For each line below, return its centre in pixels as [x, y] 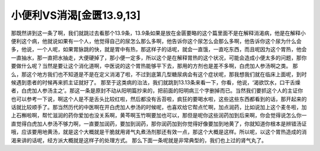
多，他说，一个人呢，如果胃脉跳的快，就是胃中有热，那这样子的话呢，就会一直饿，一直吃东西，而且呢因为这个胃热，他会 [159, 50]
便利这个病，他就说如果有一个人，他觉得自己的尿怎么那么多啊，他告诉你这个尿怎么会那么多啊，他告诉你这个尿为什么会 [156, 41]
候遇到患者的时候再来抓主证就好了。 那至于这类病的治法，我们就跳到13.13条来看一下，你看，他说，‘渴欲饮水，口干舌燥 [156, 82]
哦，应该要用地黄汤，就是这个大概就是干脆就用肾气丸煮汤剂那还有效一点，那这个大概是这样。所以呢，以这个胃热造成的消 [159, 132]
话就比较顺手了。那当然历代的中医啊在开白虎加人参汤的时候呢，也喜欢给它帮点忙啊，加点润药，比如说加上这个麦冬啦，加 [159, 107]
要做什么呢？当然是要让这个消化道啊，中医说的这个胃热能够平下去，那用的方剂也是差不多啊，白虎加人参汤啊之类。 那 [154, 66]
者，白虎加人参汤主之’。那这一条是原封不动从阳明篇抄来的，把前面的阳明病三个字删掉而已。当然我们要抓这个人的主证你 [157, 91]
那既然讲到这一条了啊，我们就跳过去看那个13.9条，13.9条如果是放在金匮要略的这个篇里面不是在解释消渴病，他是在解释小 [159, 33]
